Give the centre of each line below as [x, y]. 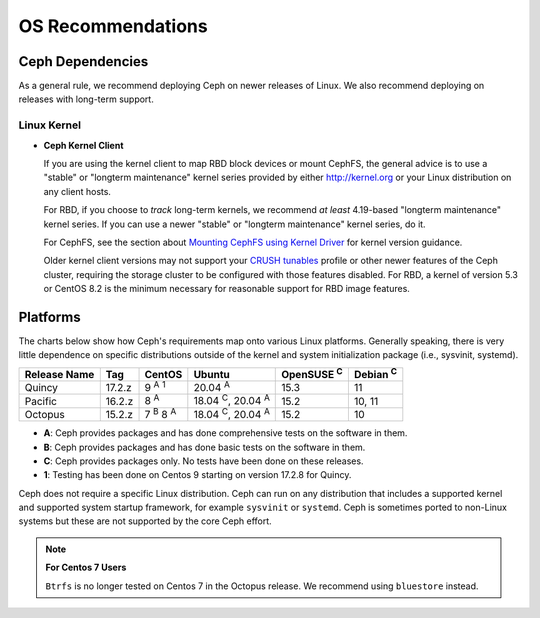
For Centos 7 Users [86, 567]
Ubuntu [211, 374]
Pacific [40, 401]
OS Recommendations [113, 26]
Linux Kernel [50, 125]
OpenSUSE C [312, 373]
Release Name [59, 374]
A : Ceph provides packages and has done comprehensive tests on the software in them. [225, 433]
